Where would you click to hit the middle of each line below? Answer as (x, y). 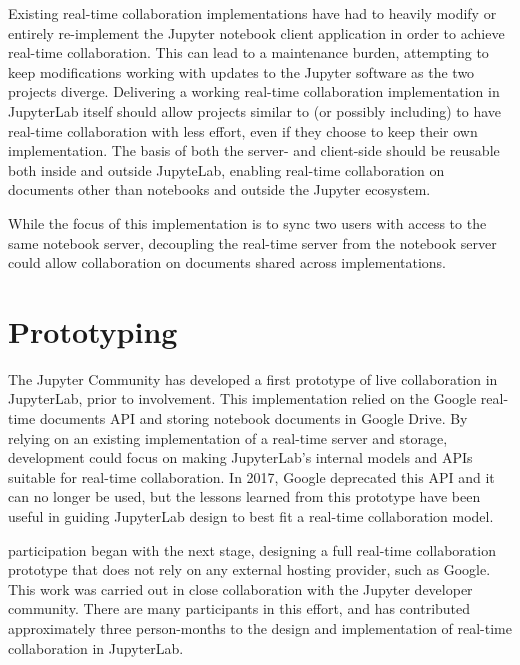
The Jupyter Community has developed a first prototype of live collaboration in (253, 378)
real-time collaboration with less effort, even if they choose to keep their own (243, 130)
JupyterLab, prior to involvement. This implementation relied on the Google (242, 398)
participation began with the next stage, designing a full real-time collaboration (252, 549)
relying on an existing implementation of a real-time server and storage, (228, 437)
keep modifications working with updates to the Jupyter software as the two (241, 71)
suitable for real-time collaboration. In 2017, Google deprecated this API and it (251, 476)
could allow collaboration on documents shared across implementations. (227, 262)
